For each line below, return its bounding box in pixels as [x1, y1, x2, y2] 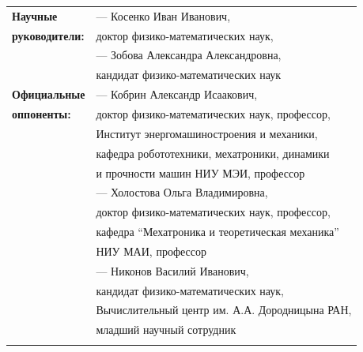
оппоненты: [12, 105, 71, 122]
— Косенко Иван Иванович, [96, 7, 231, 24]
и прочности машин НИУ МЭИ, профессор [96, 164, 305, 181]
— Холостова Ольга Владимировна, [96, 184, 268, 200]
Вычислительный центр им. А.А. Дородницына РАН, [96, 301, 352, 318]
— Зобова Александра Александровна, [96, 47, 282, 63]
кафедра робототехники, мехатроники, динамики [96, 144, 330, 161]
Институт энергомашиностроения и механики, [96, 125, 318, 141]
